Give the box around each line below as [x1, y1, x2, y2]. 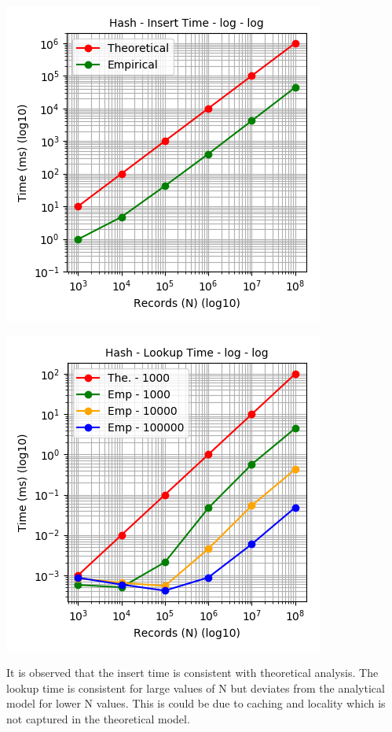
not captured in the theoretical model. [6, 710, 190, 726]
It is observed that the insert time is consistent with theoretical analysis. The [6, 664, 379, 681]
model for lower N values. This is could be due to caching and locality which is [6, 695, 386, 712]
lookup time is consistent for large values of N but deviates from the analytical [6, 679, 385, 696]
